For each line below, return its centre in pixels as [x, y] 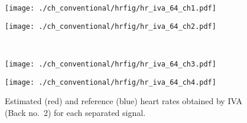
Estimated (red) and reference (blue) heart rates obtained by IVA [123, 101]
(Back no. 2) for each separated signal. [75, 112]
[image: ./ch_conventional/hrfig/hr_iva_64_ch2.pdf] [110, 26]
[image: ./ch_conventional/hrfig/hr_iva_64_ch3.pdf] [110, 64]
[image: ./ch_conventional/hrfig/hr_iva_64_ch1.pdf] [110, 8]
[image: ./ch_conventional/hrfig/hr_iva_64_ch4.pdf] [110, 82]
